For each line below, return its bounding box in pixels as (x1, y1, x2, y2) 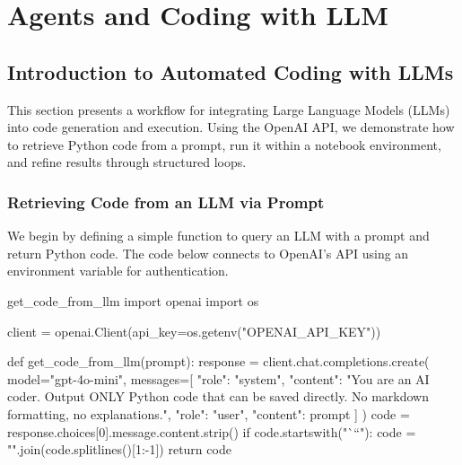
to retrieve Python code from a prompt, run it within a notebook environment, (7, 135, 441, 154)
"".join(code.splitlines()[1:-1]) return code (7, 440, 231, 459)
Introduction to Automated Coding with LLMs (7, 57, 454, 85)
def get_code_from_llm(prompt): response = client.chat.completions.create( (7, 352, 430, 371)
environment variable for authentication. (7, 261, 229, 280)
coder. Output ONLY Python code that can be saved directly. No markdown (7, 387, 430, 406)
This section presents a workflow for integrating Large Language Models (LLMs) (7, 100, 450, 118)
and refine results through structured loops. (7, 153, 247, 171)
